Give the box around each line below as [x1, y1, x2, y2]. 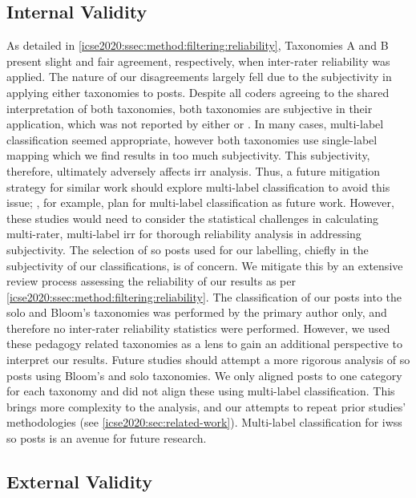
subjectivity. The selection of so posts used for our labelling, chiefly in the [6, 241, 369, 257]
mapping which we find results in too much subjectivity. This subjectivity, [6, 147, 370, 164]
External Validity [6, 469, 152, 494]
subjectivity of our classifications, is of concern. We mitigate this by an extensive [6, 257, 403, 273]
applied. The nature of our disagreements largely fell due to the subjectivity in [6, 68, 392, 85]
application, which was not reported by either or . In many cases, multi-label [6, 115, 384, 132]
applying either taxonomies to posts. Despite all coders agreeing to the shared [6, 83, 390, 100]
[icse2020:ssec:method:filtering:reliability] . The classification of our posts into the [6, 288, 402, 305]
